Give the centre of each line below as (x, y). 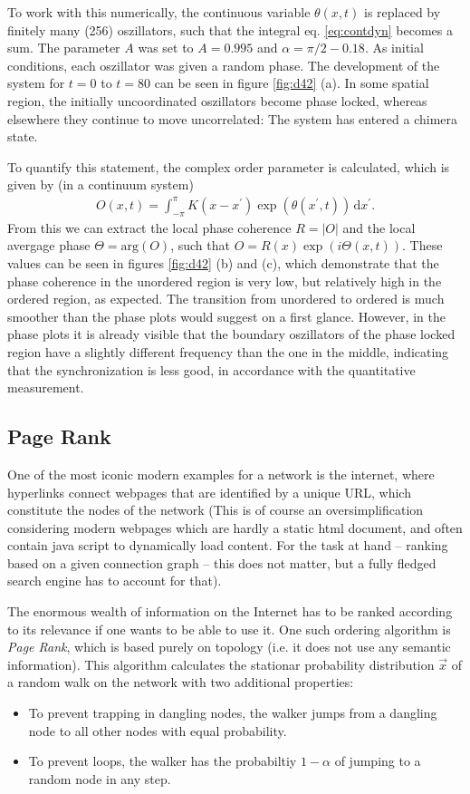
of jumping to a (378, 761)
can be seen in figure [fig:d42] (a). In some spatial (292, 83)
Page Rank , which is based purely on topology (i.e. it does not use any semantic (229, 647)
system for (36, 83)
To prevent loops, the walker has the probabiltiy (163, 761)
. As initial (394, 48)
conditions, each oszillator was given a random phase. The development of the (224, 65)
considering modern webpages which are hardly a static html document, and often (235, 527)
